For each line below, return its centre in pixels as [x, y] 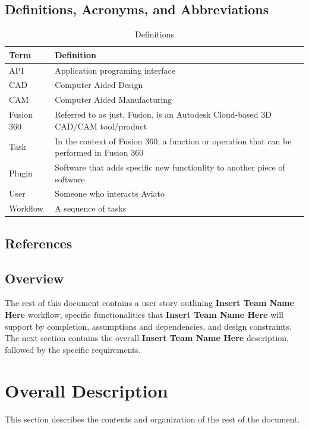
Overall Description [86, 390]
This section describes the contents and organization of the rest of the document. [152, 419]
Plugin [21, 173]
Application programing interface [115, 70]
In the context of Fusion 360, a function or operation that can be [173, 141]
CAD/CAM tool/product [101, 126]
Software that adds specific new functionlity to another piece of [170, 167]
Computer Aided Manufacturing [113, 100]
